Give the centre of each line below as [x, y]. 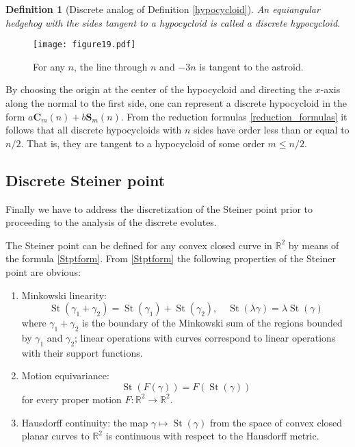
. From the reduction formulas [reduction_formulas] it [234, 116]
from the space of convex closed [276, 422]
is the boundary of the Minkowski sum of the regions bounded [212, 323]
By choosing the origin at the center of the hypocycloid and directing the [159, 89]
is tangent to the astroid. [251, 66]
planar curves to [55, 436]
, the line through [110, 66]
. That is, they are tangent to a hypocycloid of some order [143, 143]
